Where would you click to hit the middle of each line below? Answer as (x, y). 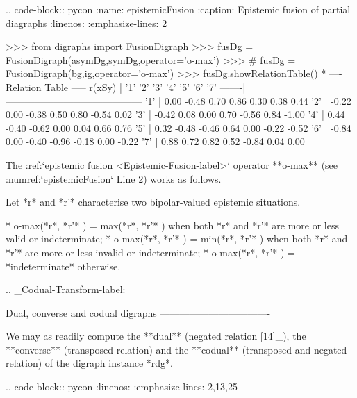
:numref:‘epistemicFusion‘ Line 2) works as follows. (114, 178)
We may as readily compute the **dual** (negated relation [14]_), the (156, 336)
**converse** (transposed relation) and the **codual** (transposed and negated (176, 349)
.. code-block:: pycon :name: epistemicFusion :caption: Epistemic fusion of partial (178, 9)
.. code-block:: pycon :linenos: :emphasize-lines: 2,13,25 (122, 387)
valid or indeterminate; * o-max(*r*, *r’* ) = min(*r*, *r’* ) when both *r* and (177, 239)
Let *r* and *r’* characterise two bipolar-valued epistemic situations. (153, 202)
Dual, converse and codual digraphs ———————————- (138, 312)
